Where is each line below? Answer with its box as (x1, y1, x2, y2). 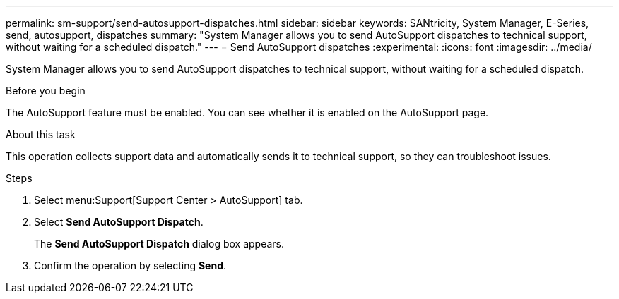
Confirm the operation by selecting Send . (34, 260, 227, 271)
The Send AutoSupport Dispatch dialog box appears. (34, 238, 285, 250)
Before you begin (6, 85, 86, 97)
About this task (6, 128, 76, 140)
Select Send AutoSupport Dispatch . (34, 216, 204, 228)
